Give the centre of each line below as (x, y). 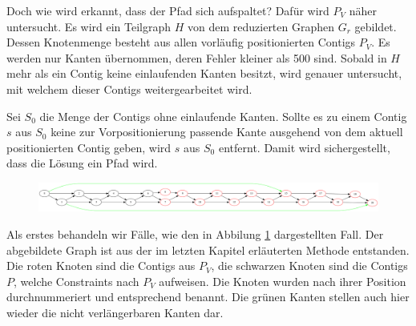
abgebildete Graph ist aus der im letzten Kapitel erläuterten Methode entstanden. (208, 250)
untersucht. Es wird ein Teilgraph (89, 26)
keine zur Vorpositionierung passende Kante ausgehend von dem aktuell (227, 132)
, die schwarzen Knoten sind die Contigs (309, 266)
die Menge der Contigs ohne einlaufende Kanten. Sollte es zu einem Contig (223, 116)
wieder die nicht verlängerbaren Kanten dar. (115, 312)
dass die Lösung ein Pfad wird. (82, 163)
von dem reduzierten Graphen (261, 26)
